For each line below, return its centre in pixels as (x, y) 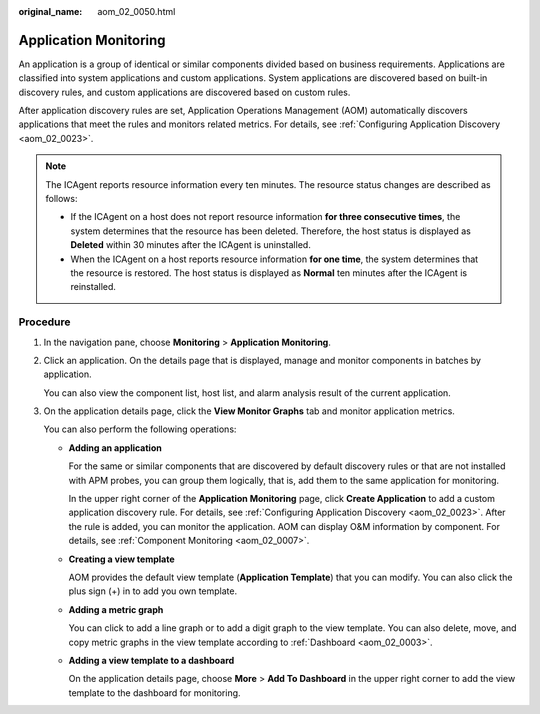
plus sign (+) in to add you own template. (153, 591)
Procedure (44, 322)
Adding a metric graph (116, 609)
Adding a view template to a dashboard (151, 660)
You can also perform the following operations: (140, 429)
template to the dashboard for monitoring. (154, 692)
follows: (61, 199)
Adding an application (115, 447)
